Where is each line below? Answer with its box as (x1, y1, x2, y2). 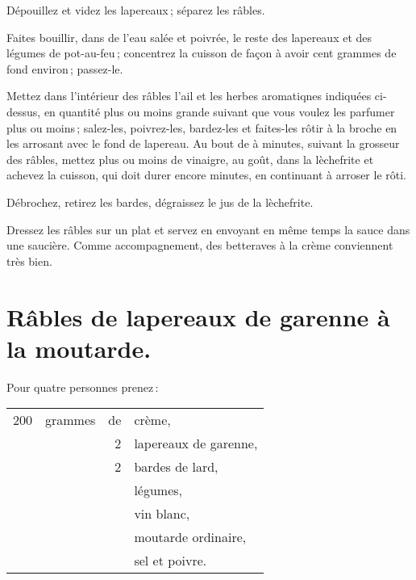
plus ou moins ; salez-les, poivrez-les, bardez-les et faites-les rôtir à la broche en (6, 119, 397, 136)
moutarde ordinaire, (134, 527, 247, 547)
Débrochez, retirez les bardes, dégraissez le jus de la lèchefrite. (6, 193, 314, 210)
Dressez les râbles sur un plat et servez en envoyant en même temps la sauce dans (6, 221, 410, 237)
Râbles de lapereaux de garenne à (6, 300, 390, 333)
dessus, (6, 103, 41, 120)
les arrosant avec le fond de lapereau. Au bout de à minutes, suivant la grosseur (6, 135, 400, 152)
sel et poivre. (134, 551, 207, 570)
